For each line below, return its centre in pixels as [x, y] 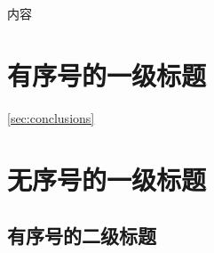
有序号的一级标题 [107, 74]
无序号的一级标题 [107, 179]
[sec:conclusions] [51, 117]
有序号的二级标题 [82, 236]
